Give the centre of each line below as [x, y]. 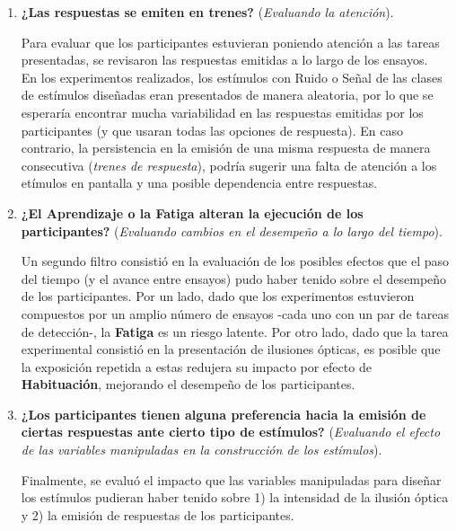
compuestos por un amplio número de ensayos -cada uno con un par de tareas [235, 313]
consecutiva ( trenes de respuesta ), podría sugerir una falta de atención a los [229, 165]
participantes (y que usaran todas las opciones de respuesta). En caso [212, 130]
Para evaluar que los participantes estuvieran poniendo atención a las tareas [230, 42]
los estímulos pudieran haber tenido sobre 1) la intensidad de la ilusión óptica [235, 497]
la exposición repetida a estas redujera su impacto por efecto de [196, 366]
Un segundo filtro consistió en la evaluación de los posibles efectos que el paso [235, 261]
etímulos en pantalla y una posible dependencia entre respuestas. [199, 183]
